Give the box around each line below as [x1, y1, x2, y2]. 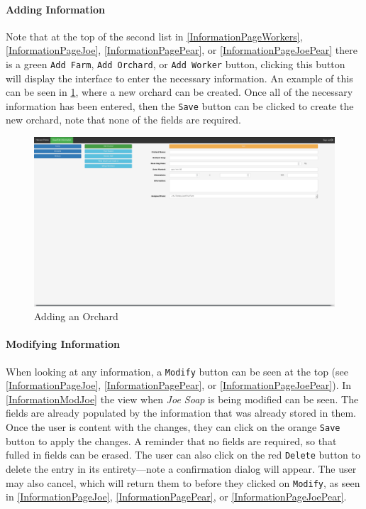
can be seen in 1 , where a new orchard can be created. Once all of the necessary [6, 84, 353, 99]
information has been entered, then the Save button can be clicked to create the [6, 98, 354, 113]
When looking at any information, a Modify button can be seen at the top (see [6, 363, 348, 378]
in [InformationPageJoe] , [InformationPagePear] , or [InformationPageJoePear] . [6, 489, 347, 504]
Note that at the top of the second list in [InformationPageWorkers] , [6, 28, 303, 43]
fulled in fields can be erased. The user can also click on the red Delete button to [6, 447, 360, 462]
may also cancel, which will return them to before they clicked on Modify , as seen [6, 475, 360, 490]
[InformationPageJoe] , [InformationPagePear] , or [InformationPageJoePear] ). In [6, 378, 352, 393]
